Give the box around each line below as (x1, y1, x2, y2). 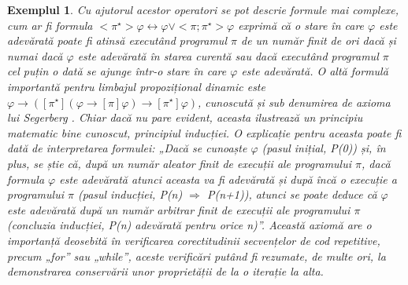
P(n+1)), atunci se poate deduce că (206, 186, 377, 203)
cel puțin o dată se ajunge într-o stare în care (7, 63, 227, 79)
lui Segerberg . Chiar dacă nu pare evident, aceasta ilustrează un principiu (7, 109, 363, 126)
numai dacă (7, 47, 63, 64)
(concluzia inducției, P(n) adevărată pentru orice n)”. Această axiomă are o (7, 217, 372, 233)
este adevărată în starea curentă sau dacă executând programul (77, 47, 379, 64)
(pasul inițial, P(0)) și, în (261, 140, 386, 156)
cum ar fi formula (7, 16, 93, 33)
